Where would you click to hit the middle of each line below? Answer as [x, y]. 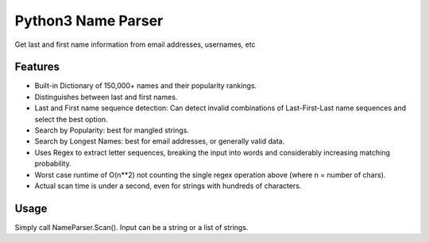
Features [37, 67]
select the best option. [71, 119]
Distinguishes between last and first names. [106, 97]
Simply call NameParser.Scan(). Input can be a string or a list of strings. [131, 227]
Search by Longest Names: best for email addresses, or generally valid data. [160, 141]
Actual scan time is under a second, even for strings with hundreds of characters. [168, 186]
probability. [53, 163]
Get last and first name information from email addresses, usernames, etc [135, 44]
